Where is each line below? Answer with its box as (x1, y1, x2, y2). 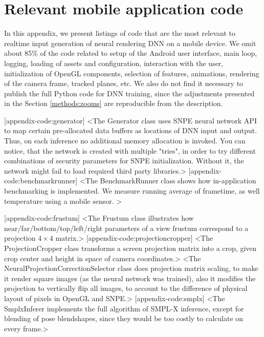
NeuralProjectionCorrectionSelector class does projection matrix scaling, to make (4, 263, 258, 273)
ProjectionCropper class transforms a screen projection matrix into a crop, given (4, 243, 257, 253)
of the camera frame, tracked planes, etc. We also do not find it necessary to (4, 78, 244, 89)
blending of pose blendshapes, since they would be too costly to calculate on (4, 313, 244, 324)
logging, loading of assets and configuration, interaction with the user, (4, 57, 224, 68)
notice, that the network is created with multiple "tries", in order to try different (4, 145, 256, 156)
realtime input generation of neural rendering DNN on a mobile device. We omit (4, 37, 256, 48)
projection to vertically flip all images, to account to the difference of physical (4, 283, 248, 293)
